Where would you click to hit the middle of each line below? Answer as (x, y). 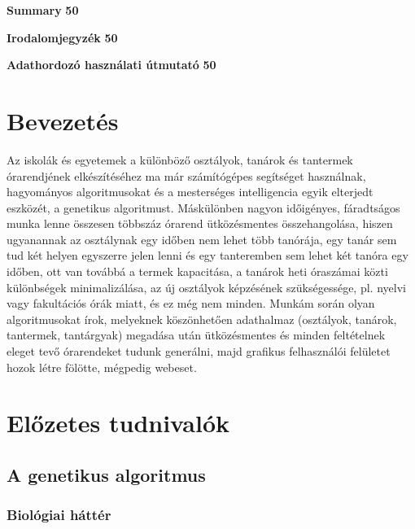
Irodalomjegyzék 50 (62, 37)
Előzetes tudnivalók (118, 423)
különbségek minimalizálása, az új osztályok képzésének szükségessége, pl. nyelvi (206, 287)
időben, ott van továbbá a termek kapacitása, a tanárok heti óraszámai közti (197, 271)
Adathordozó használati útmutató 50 (111, 65)
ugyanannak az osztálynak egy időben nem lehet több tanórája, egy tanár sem (202, 239)
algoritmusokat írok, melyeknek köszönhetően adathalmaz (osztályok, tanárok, (202, 319)
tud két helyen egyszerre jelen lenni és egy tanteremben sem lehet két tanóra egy (207, 255)
